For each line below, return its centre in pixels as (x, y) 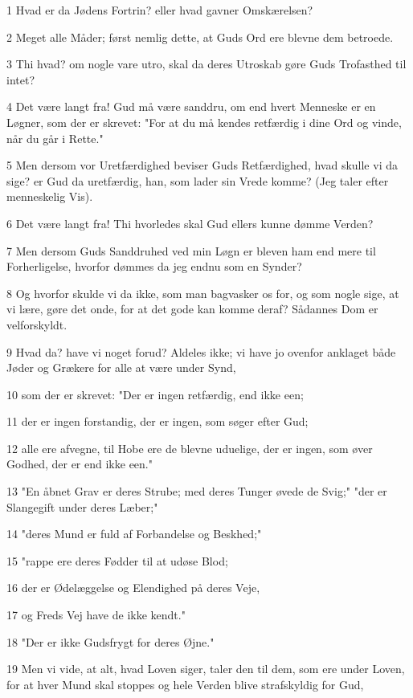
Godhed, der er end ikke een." (80, 464)
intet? (20, 79)
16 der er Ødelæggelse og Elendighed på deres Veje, (133, 588)
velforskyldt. (37, 324)
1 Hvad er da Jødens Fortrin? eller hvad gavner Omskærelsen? (160, 10)
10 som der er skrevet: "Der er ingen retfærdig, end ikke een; (155, 394)
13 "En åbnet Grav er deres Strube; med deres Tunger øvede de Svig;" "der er (197, 491)
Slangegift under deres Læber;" (82, 506)
